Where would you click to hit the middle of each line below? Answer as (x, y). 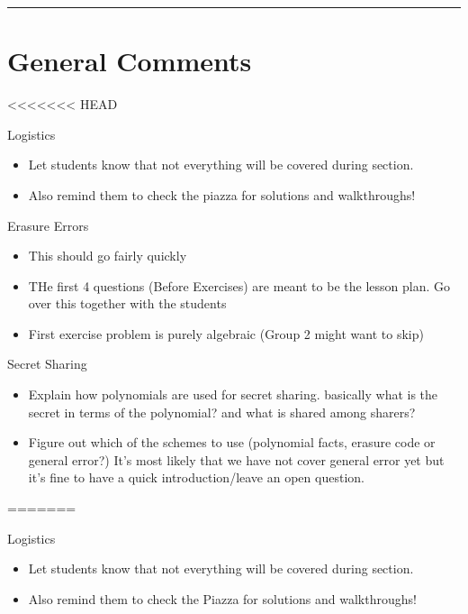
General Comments (130, 61)
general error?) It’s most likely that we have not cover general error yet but (236, 459)
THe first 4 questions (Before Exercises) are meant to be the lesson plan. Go (239, 285)
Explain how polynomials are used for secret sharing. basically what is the (233, 394)
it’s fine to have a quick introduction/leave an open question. (196, 477)
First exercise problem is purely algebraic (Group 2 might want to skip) (226, 333)
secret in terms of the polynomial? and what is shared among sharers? (222, 412)
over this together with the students (127, 303)
